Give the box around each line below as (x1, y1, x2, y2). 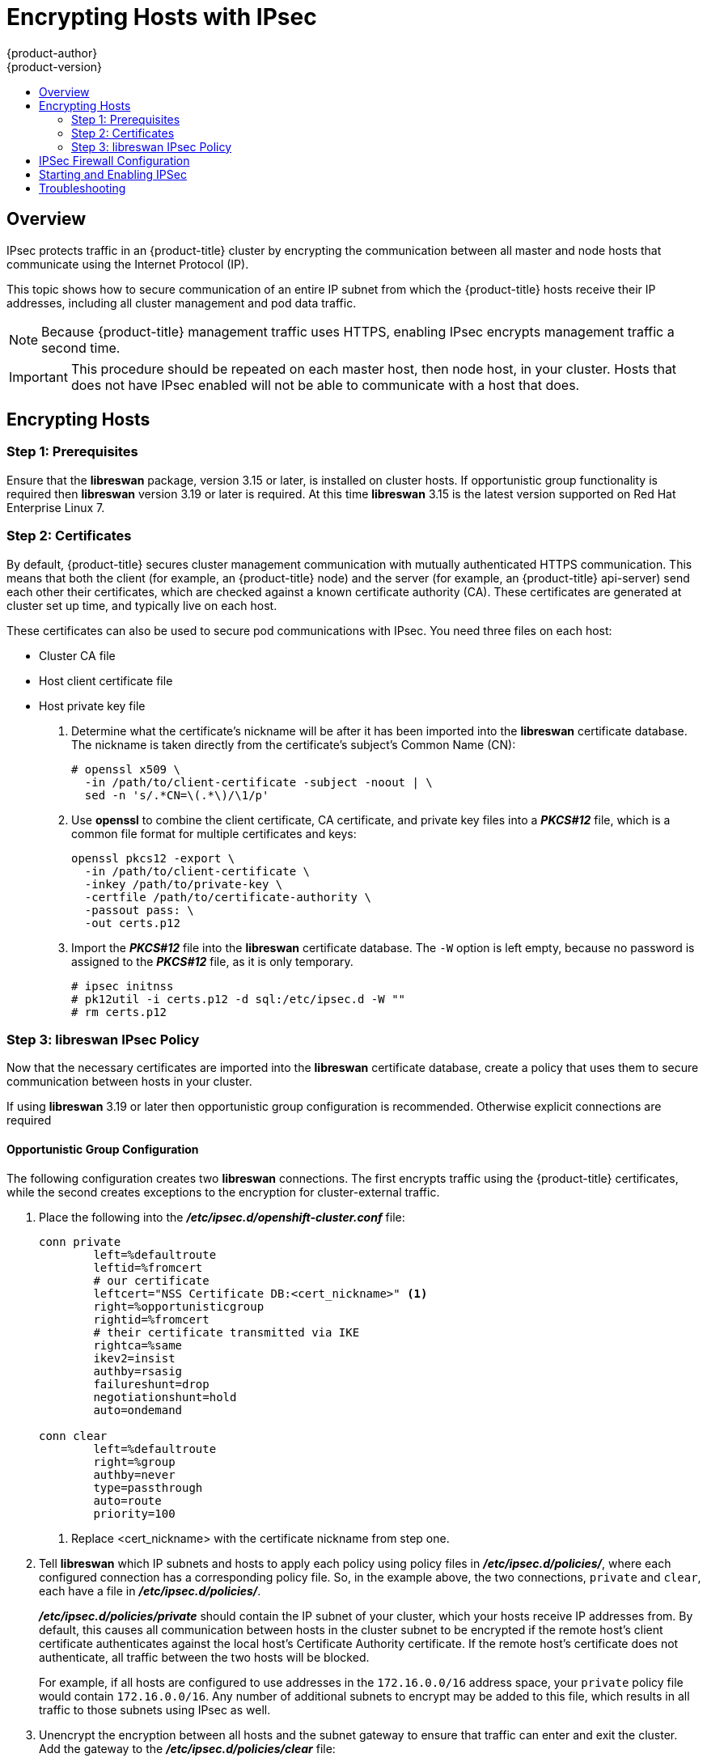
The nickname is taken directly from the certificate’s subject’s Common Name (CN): (71, 737, 516, 752)
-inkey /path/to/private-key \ (84, 877, 283, 891)
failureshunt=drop (93, 1377, 210, 1391)
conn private (39, 1235, 121, 1248)
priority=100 (93, 1506, 176, 1520)
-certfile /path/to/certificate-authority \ (84, 890, 371, 904)
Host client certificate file (39, 673, 173, 688)
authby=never (93, 1468, 176, 1481)
